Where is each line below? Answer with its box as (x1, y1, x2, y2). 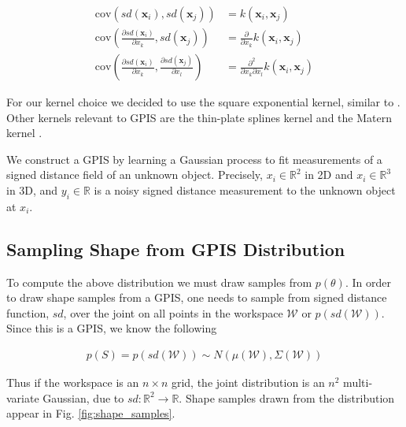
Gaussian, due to (42, 389, 124, 406)
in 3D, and (6, 182, 58, 199)
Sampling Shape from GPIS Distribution (6, 236, 345, 261)
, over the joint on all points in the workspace (63, 304, 283, 321)
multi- (343, 374, 373, 391)
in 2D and (304, 166, 353, 183)
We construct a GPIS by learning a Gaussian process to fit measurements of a (6, 150, 382, 167)
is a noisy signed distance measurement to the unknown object (94, 182, 396, 199)
